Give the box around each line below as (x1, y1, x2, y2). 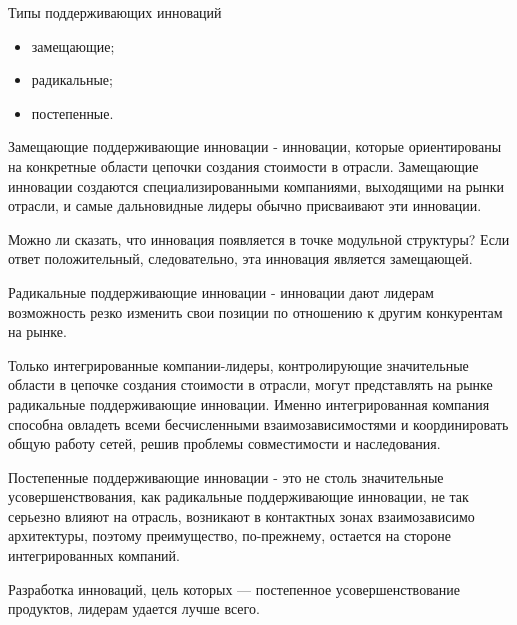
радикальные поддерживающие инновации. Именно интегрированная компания (8, 393, 490, 414)
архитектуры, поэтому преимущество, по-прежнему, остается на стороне (8, 525, 451, 546)
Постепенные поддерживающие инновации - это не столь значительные (8, 466, 444, 487)
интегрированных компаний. (8, 545, 181, 566)
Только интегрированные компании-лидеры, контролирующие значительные (8, 354, 469, 375)
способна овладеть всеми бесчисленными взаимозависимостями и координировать (8, 413, 509, 434)
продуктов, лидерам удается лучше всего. (8, 598, 260, 619)
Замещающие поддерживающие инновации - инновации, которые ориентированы (8, 136, 502, 157)
